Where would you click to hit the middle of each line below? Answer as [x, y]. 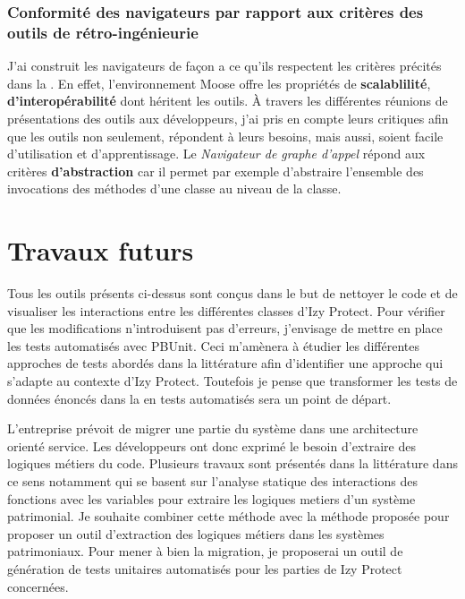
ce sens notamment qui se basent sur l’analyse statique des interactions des [212, 480]
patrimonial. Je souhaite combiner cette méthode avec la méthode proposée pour [228, 516]
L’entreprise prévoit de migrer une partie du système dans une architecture [213, 428]
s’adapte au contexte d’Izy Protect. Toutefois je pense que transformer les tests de [232, 380]
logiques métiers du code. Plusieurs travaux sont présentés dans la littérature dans [232, 463]
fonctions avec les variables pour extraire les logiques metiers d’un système [211, 498]
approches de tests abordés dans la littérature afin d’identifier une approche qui [225, 363]
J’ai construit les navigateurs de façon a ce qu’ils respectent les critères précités [224, 66]
